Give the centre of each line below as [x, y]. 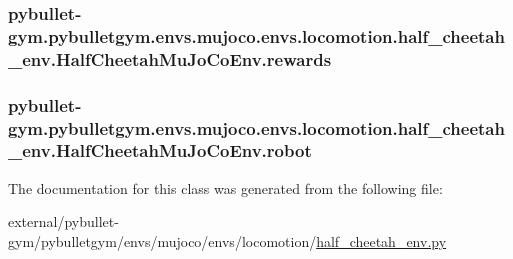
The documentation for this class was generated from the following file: [225, 187]
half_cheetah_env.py [381, 240]
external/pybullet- [63, 221]
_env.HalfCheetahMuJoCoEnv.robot [160, 150]
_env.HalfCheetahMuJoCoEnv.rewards [170, 58]
